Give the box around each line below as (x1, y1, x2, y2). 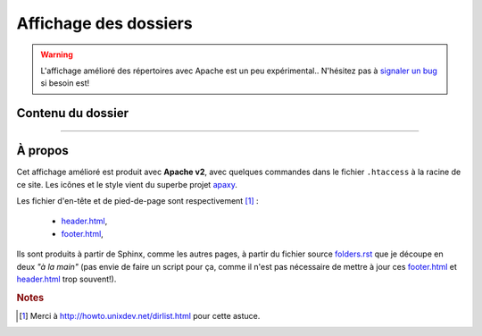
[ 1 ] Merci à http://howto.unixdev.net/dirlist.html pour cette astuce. (19, 311, 261, 322)
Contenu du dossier (16, 105, 129, 121)
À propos (16, 143, 69, 158)
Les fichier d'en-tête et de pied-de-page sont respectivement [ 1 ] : (16, 196, 259, 206)
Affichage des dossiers (16, 13, 193, 33)
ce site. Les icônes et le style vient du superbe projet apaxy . (16, 179, 238, 189)
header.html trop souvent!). (16, 273, 117, 284)
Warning (40, 49, 73, 60)
